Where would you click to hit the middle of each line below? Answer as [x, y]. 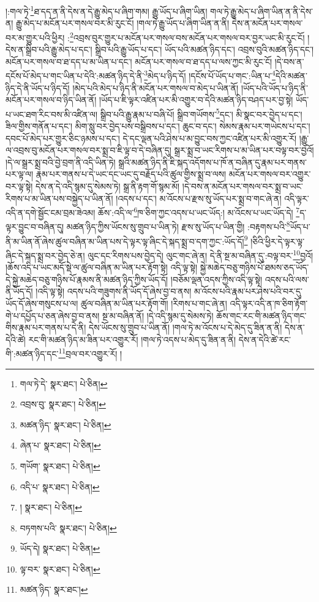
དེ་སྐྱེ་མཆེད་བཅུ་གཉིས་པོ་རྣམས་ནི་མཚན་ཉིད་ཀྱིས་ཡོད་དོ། [87, 279]
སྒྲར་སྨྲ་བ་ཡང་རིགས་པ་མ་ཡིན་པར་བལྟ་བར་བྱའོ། [244, 150]
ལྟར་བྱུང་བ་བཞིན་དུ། [35, 227]
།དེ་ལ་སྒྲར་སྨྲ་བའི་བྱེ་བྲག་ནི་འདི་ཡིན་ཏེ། [61, 162]
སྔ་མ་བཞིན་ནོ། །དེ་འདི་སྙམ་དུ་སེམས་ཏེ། [158, 315]
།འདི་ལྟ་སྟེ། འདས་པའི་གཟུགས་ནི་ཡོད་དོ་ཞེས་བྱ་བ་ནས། [114, 291]
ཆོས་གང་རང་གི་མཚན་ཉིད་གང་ [261, 315]
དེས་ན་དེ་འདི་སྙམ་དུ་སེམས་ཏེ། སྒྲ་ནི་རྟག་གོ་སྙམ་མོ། [107, 186]
